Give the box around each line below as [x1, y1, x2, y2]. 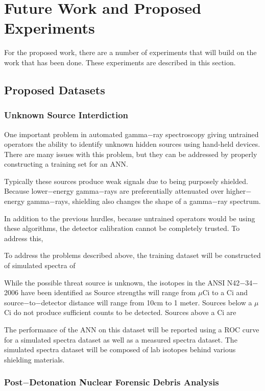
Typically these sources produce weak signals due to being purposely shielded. [4, 175, 248, 186]
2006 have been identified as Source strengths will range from [4, 287, 196, 298]
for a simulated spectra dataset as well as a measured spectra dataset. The [4, 334, 237, 345]
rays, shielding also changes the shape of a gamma [55, 196, 212, 206]
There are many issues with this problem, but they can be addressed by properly [4, 148, 257, 159]
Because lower [4, 186, 48, 196]
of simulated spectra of [4, 260, 76, 271]
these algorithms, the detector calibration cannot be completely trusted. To [4, 223, 240, 233]
